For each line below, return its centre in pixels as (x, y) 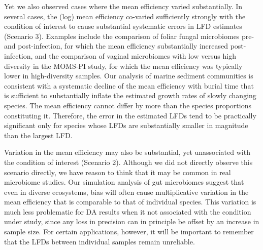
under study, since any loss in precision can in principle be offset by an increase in (132, 221)
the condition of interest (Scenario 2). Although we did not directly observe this (128, 162)
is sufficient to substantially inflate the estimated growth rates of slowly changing (130, 95)
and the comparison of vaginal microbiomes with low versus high (136, 55)
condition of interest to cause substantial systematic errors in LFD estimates (123, 26)
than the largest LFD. (38, 135)
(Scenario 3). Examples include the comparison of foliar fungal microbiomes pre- (129, 36)
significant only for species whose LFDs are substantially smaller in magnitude (126, 125)
